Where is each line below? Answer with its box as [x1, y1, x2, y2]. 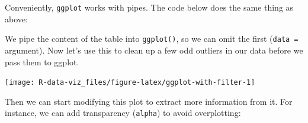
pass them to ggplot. [5, 55, 79, 68]
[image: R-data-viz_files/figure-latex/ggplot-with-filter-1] [5, 78, 255, 87]
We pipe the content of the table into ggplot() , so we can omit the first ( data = [5, 32, 299, 45]
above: [5, 12, 28, 25]
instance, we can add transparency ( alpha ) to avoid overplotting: [5, 107, 241, 119]
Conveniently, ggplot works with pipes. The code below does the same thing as [5, 1, 294, 13]
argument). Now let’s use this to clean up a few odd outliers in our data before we [5, 44, 303, 56]
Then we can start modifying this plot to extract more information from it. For [5, 95, 293, 107]
